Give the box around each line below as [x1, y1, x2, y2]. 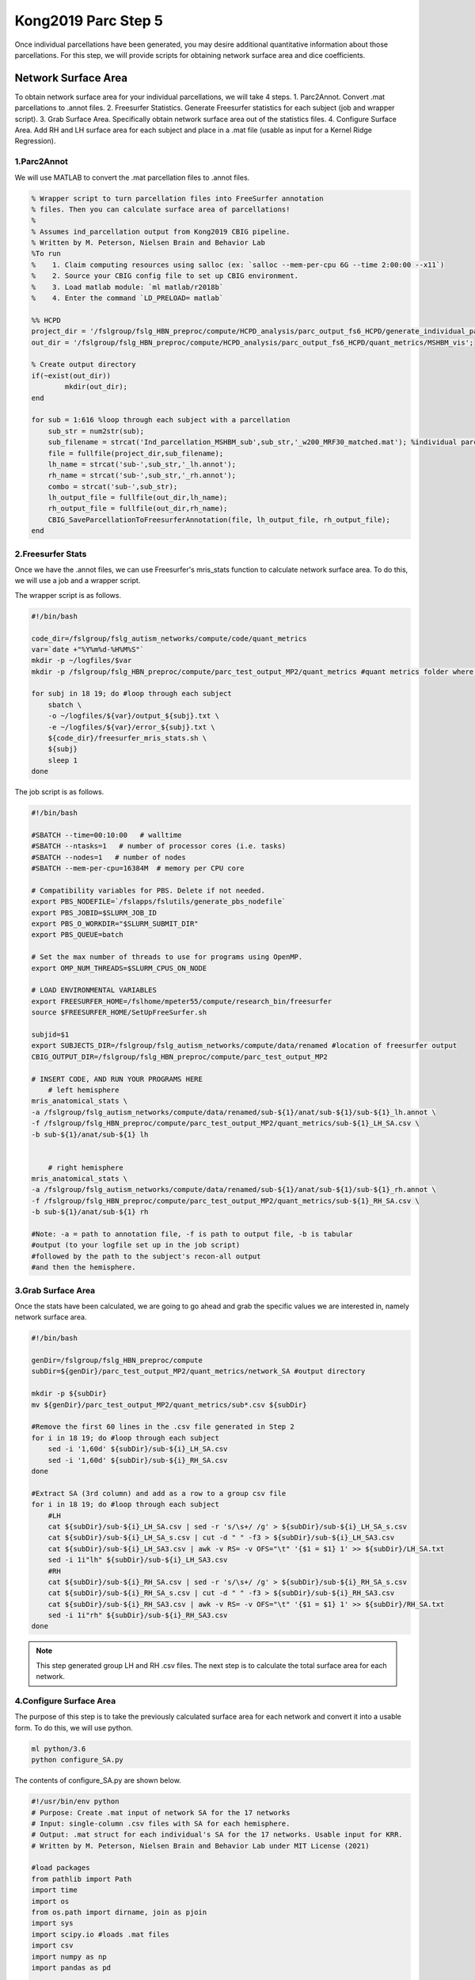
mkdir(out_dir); [64, 383, 128, 391]
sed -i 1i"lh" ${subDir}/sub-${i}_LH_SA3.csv [47, 1555, 228, 1564]
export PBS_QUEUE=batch [31, 931, 124, 939]
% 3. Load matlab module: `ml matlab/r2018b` [31, 282, 224, 291]
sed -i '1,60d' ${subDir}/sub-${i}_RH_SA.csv [47, 1456, 228, 1464]
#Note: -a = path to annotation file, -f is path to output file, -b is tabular [31, 1230, 353, 1239]
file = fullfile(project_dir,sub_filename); [47, 448, 224, 458]
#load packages [31, 1864, 90, 1872]
